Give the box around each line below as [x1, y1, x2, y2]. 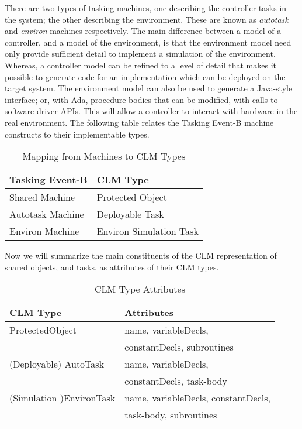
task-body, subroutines [124, 408, 217, 422]
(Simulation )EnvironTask [9, 391, 116, 405]
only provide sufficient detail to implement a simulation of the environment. [5, 47, 276, 60]
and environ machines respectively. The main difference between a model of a [5, 25, 282, 37]
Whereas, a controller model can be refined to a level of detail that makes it [5, 59, 276, 71]
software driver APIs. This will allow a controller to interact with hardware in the [5, 105, 298, 117]
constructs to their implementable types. [5, 128, 150, 140]
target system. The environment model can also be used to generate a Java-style [5, 82, 293, 94]
